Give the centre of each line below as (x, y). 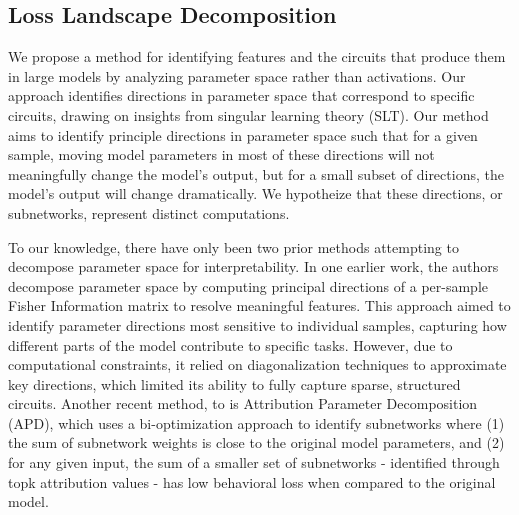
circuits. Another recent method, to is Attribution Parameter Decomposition (243, 403)
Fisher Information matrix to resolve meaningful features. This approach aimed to (259, 305)
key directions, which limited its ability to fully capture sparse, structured (234, 383)
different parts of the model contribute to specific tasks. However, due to (230, 344)
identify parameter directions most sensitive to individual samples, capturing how (257, 324)
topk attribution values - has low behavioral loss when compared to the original (252, 481)
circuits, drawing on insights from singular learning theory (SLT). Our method (248, 114)
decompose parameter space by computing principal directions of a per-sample (248, 285)
